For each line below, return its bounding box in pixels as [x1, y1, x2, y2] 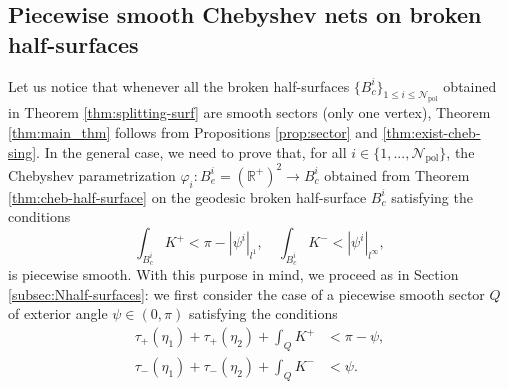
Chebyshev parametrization [8, 164, 176, 185]
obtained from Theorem [324, 164, 470, 185]
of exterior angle [8, 303, 108, 324]
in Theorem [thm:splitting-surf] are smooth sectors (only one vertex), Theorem [8, 102, 491, 123]
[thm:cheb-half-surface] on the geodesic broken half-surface [8, 186, 367, 207]
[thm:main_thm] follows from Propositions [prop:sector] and [8, 121, 378, 142]
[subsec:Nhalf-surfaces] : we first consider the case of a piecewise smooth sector [8, 283, 485, 304]
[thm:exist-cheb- [382, 121, 481, 142]
